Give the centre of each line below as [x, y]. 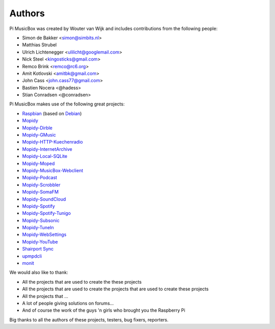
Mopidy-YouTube [40, 241]
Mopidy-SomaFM [40, 192]
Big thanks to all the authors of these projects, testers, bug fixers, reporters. [89, 320]
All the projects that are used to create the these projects [82, 282]
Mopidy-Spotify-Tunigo [47, 213]
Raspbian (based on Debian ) [52, 113]
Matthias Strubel [39, 45]
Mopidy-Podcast [40, 178]
